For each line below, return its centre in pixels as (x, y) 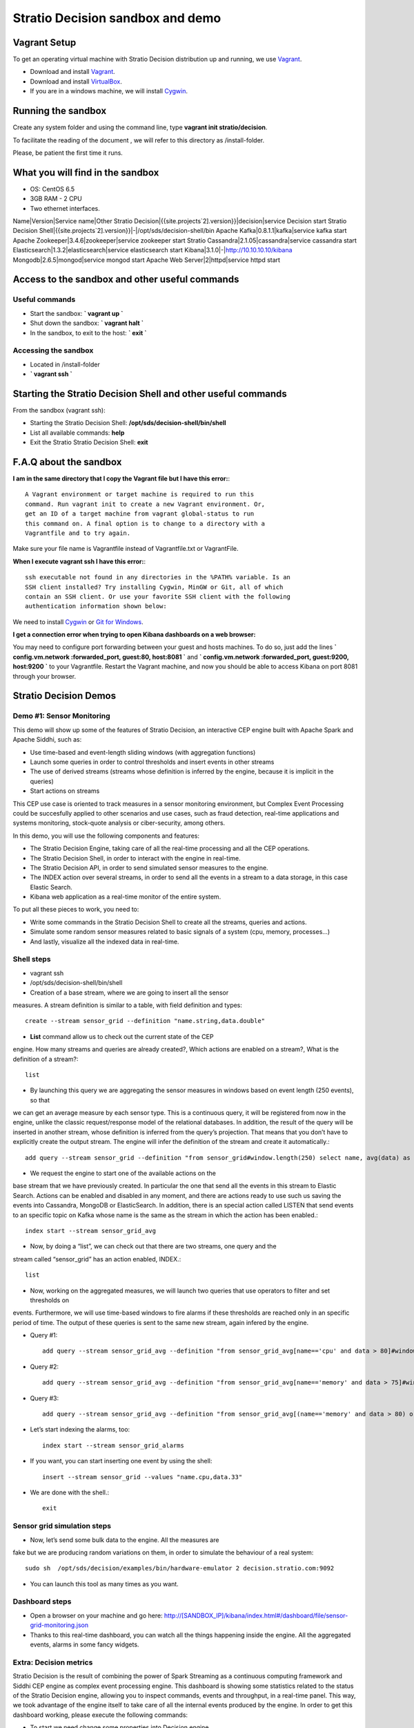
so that (40, 1100)
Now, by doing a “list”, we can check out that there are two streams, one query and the (153, 1246)
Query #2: (44, 1367)
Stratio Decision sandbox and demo (117, 18)
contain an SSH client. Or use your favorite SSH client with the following (158, 597)
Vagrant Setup (45, 43)
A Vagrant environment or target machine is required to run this (140, 495)
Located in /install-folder (65, 364)
